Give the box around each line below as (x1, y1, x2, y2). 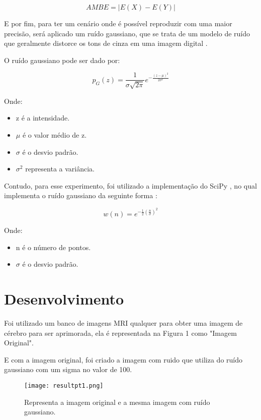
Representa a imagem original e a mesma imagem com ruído (24, 396, 210, 407)
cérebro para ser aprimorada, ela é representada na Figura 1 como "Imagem (4, 327, 237, 338)
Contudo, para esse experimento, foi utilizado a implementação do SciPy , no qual (4, 180, 257, 191)
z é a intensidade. (16, 112, 70, 123)
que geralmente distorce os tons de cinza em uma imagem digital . (4, 38, 208, 48)
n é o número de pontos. (16, 242, 91, 252)
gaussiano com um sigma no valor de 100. (4, 364, 132, 375)
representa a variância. (25, 163, 95, 174)
